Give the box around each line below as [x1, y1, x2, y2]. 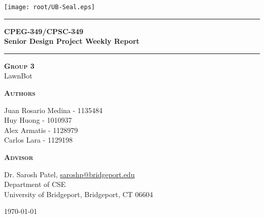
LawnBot [4, 70, 32, 81]
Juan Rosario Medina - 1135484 [4, 104, 103, 115]
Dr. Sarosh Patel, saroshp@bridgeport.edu [4, 169, 135, 179]
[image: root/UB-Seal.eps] [4, 4, 95, 11]
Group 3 [4, 60, 35, 71]
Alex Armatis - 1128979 [4, 124, 78, 135]
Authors [4, 88, 36, 98]
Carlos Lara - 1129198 [4, 134, 73, 145]
